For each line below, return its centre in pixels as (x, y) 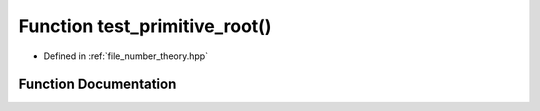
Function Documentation (97, 84)
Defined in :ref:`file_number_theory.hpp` (126, 56)
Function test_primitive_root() (145, 26)
